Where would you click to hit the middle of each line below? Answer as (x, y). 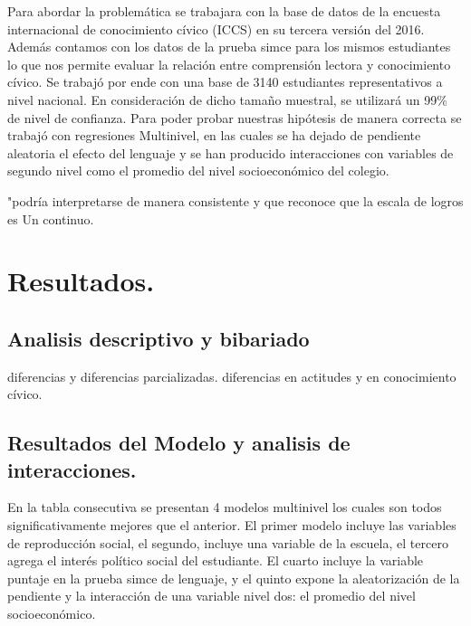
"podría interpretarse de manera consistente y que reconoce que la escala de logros (235, 200)
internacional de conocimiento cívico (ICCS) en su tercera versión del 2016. (216, 28)
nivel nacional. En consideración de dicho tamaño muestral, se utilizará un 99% (227, 99)
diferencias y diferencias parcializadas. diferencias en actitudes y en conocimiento (232, 376)
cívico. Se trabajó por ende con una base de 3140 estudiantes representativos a (225, 82)
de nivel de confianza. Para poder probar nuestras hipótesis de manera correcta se (235, 117)
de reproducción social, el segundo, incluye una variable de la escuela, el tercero (228, 542)
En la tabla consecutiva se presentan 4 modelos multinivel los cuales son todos (225, 507)
